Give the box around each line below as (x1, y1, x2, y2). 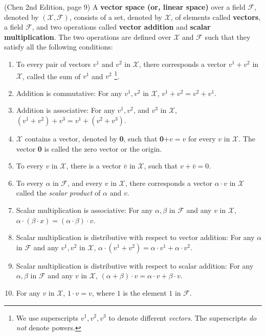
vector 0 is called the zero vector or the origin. (16, 143, 162, 154)
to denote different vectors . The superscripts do (108, 312, 257, 323)
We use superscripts (16, 312, 79, 323)
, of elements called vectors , (170, 11, 261, 22)
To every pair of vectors (16, 58, 91, 69)
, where (92, 287, 115, 298)
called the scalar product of (16, 187, 101, 198)
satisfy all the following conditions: (4, 41, 113, 52)
